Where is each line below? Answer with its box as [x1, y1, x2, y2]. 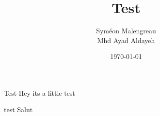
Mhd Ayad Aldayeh [97, 35, 155, 45]
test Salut [4, 104, 33, 114]
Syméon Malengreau [96, 26, 156, 36]
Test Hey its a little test [4, 87, 75, 98]
